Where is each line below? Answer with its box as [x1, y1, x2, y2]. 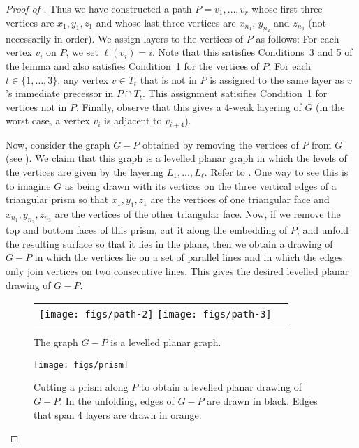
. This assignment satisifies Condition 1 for [142, 86, 328, 100]
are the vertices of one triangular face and [150, 192, 330, 207]
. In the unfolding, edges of [59, 394, 175, 408]
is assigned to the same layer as [210, 72, 344, 87]
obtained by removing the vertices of [142, 137, 299, 151]
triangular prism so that [6, 192, 109, 207]
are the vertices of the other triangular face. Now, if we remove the [54, 206, 341, 221]
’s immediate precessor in [6, 86, 114, 100]
